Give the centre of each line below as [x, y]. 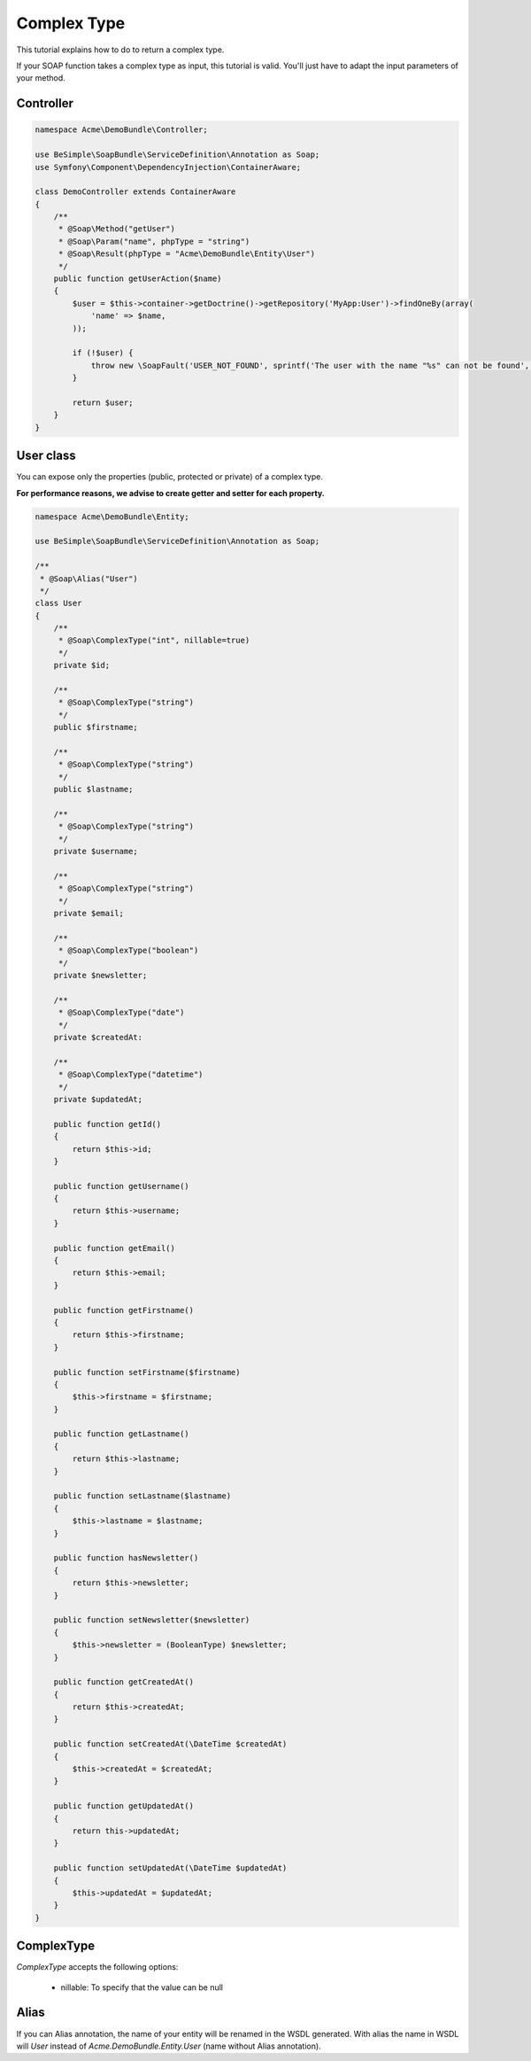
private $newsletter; [100, 976]
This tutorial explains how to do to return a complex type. [120, 50]
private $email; [88, 914]
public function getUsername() [121, 1186]
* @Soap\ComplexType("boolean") [128, 951]
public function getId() [108, 1124]
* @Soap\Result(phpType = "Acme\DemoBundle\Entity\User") [187, 254]
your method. [41, 78]
